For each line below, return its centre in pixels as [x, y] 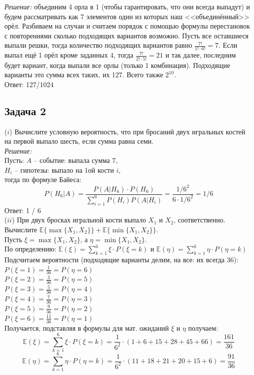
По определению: [31, 249]
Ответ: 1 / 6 [23, 210]
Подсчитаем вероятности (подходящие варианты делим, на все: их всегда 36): [122, 259]
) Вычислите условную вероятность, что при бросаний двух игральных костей [127, 131]
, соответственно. [199, 220]
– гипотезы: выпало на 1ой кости [64, 170]
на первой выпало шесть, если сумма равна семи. [79, 141]
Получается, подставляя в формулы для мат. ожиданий [87, 328]
